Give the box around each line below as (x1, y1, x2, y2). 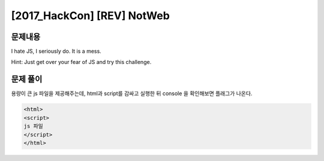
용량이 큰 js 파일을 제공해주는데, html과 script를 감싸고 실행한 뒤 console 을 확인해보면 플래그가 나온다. (11, 90, 253, 97)
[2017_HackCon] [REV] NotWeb (11, 9, 170, 22)
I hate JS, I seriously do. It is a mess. (11, 48, 101, 55)
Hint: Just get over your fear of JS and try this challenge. (11, 59, 152, 66)
